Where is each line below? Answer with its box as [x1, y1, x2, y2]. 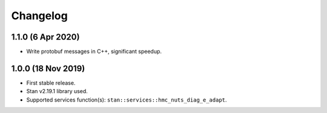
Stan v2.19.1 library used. [26, 88, 88, 95]
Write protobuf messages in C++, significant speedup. [26, 48, 162, 55]
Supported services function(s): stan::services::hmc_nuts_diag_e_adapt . [26, 96, 227, 103]
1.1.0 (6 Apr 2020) [11, 32, 80, 42]
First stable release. [26, 79, 76, 87]
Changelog [11, 9, 68, 22]
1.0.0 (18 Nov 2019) [11, 63, 85, 73]
